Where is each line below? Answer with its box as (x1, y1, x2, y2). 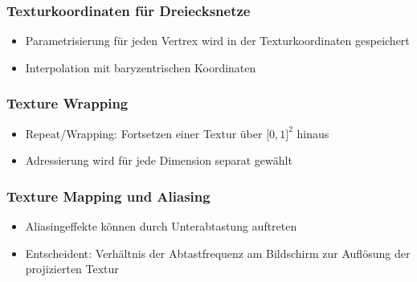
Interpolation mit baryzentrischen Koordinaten (25, 59, 256, 76)
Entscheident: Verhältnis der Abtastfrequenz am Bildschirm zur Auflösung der (25, 244, 411, 261)
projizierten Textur (25, 260, 119, 277)
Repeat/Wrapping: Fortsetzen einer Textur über (25, 125, 263, 141)
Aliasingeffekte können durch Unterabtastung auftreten (25, 218, 297, 235)
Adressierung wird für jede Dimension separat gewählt (25, 152, 292, 169)
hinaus (296, 125, 329, 141)
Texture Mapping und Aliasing (6, 186, 211, 206)
